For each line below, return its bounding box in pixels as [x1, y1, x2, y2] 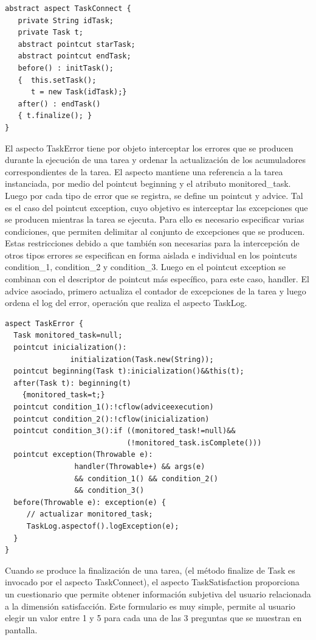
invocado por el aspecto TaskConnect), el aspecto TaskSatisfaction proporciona [5, 576, 300, 588]
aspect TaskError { [5, 319, 83, 328]
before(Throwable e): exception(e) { [13, 498, 166, 507]
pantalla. [5, 623, 38, 636]
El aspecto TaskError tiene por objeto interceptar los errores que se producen [5, 141, 294, 154]
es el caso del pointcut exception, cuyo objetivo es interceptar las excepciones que [5, 201, 308, 214]
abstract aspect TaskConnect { [5, 4, 131, 13]
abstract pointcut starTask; [18, 40, 136, 49]
